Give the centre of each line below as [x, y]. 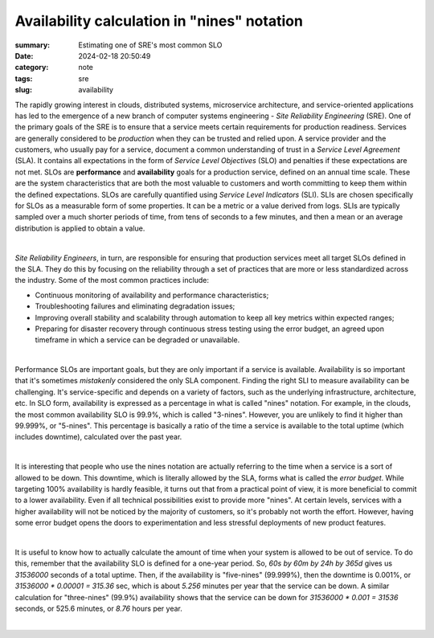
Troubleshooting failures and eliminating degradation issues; [135, 306]
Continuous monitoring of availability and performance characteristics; [152, 295]
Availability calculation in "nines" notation [159, 21]
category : [32, 67]
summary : [33, 45]
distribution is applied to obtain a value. [80, 228]
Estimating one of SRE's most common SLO [150, 45]
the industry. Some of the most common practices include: [112, 280]
